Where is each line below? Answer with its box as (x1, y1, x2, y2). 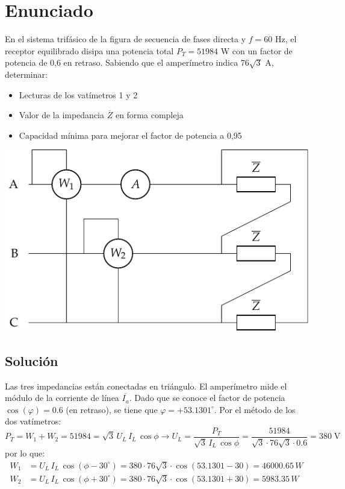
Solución (5, 351, 58, 370)
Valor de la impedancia (19, 109, 105, 121)
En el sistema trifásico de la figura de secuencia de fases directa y (5, 33, 246, 45)
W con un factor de (220, 44, 293, 57)
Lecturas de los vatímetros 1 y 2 (19, 88, 138, 101)
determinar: (5, 68, 48, 80)
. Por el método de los (214, 403, 296, 415)
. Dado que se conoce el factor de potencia (129, 391, 285, 404)
